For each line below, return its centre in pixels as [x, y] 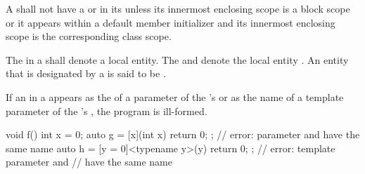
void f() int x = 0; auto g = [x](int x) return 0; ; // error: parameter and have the [183, 134]
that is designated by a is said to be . [86, 73]
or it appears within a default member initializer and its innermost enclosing [171, 22]
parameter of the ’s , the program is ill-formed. [107, 111]
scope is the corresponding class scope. [89, 36]
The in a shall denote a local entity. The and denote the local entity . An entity [177, 59]
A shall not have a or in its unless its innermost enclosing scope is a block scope [178, 8]
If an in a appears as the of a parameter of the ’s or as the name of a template [175, 96]
